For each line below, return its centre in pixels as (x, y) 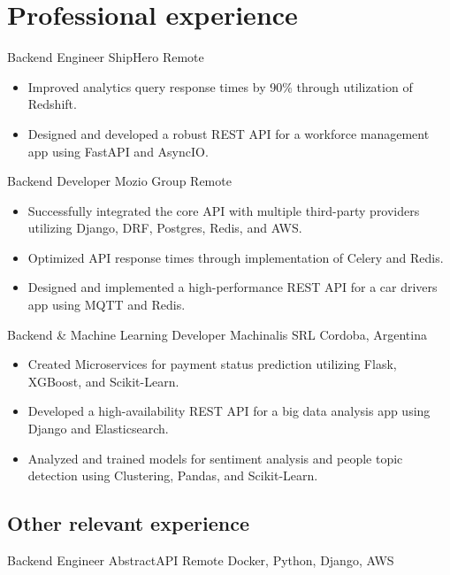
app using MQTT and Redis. (107, 305)
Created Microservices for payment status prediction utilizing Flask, (212, 364)
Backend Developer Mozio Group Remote (119, 181)
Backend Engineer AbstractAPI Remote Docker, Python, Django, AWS (201, 560)
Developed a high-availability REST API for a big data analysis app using (229, 411)
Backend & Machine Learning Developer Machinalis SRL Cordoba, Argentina (217, 334)
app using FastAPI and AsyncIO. (118, 151)
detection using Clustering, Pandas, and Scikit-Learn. (173, 475)
